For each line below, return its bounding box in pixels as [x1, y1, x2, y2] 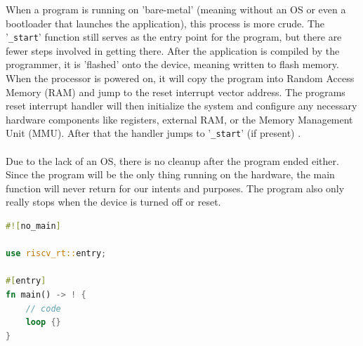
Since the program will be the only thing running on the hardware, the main [6, 167, 335, 182]
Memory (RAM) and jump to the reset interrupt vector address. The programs [6, 84, 345, 99]
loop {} [25, 317, 61, 328]
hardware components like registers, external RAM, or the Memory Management [6, 112, 353, 126]
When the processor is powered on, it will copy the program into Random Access [6, 71, 355, 86]
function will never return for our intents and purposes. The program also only [6, 180, 345, 195]
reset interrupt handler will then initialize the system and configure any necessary [6, 98, 357, 113]
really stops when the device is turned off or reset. [6, 194, 221, 209]
